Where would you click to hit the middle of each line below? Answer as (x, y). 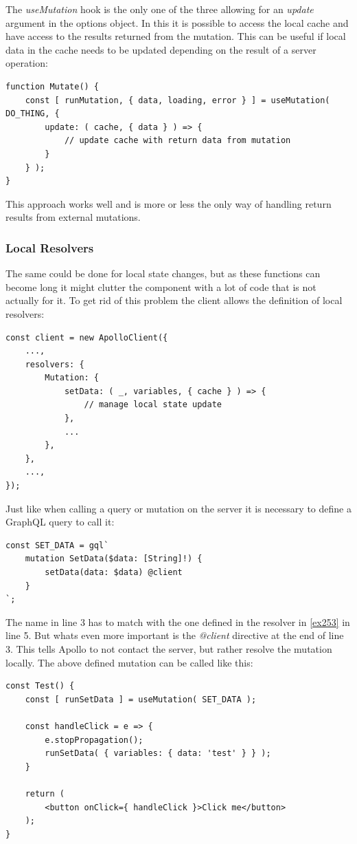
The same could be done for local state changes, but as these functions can (163, 273)
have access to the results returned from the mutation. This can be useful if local (176, 36)
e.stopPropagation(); (94, 740)
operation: (27, 63)
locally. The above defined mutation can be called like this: (129, 662)
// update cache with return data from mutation (177, 141)
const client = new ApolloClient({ (87, 337)
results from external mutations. (73, 217)
